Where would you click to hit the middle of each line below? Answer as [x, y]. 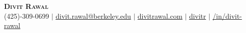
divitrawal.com [160, 16]
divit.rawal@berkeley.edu [93, 16]
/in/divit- [227, 16]
